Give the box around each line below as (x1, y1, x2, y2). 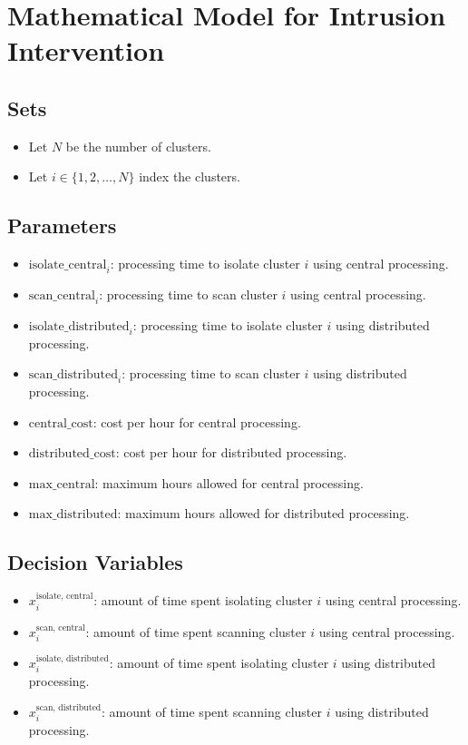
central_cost (28, 417, 93, 430)
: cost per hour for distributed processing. (115, 443, 347, 462)
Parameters (7, 211, 117, 240)
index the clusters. (139, 167, 240, 186)
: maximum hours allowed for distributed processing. (117, 504, 410, 523)
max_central (28, 477, 95, 491)
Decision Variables (7, 548, 183, 576)
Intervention (7, 32, 165, 69)
